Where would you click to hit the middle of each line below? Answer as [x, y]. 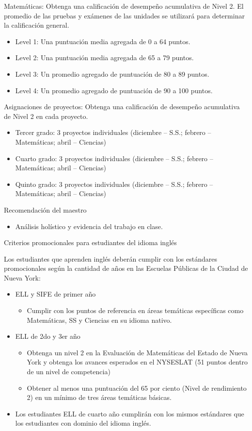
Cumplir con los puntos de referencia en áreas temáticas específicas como [135, 310]
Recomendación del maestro [45, 209]
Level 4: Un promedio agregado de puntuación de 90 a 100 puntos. [114, 90]
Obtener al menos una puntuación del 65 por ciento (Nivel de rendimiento [137, 388]
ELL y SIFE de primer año [55, 294]
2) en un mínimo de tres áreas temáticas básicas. [99, 397]
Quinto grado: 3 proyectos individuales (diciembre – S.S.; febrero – [114, 184]
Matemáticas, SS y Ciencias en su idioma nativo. [99, 320]
